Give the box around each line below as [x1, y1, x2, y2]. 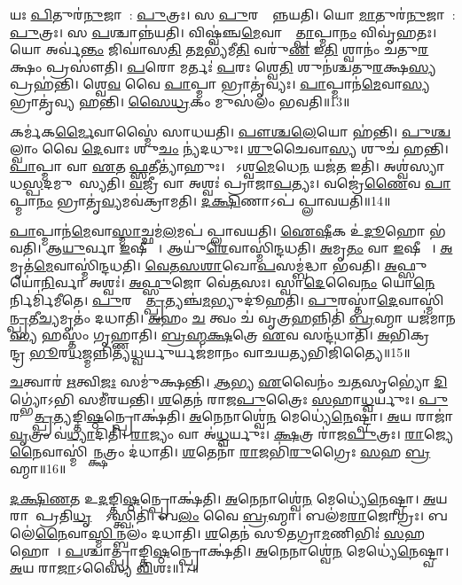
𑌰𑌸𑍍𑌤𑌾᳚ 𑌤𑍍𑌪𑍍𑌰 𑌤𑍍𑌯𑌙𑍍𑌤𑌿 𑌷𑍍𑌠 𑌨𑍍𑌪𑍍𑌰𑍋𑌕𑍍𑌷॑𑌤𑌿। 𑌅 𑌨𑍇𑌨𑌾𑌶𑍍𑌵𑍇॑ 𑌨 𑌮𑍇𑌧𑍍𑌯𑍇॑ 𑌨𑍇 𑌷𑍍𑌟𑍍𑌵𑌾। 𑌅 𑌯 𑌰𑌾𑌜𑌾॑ [10, 407, 454, 425]
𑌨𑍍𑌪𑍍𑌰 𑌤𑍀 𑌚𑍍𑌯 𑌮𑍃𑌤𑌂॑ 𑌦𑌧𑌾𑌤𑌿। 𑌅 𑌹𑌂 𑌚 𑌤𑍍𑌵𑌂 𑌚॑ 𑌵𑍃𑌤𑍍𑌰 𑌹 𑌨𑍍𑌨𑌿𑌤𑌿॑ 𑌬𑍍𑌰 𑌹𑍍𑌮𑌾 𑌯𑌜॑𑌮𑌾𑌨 [10, 308, 456, 326]
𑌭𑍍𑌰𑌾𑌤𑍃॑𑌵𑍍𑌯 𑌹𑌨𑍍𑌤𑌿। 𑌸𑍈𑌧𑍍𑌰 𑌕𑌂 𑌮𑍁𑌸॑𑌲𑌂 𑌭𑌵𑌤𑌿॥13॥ [10, 91, 350, 110]
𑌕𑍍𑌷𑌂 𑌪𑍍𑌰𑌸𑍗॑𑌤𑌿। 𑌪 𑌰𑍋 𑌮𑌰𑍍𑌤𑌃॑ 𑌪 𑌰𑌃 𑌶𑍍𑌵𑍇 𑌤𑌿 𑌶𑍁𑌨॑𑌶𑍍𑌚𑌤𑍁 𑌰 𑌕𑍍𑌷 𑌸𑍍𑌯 [10, 57, 436, 75]
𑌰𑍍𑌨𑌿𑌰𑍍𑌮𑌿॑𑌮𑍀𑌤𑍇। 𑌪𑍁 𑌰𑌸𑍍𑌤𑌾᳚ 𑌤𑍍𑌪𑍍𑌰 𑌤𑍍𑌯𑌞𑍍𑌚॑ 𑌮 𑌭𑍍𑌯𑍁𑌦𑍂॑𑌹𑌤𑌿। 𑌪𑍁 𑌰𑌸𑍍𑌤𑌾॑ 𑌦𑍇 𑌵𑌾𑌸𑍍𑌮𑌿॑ [10, 290, 447, 308]
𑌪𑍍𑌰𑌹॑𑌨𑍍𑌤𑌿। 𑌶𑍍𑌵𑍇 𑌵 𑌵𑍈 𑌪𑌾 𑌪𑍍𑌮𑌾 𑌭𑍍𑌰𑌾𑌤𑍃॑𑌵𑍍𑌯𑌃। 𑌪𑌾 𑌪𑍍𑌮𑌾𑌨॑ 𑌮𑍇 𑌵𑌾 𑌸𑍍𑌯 [10, 74, 430, 93]
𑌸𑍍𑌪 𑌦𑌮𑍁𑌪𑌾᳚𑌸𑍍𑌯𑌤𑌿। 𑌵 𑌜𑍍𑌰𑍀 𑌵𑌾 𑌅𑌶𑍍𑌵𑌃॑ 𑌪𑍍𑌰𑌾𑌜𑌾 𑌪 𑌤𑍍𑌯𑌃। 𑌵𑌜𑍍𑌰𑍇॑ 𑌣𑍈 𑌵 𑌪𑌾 [22, 174, 451, 192]
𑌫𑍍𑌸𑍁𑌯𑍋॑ [396, 255, 427, 274]
